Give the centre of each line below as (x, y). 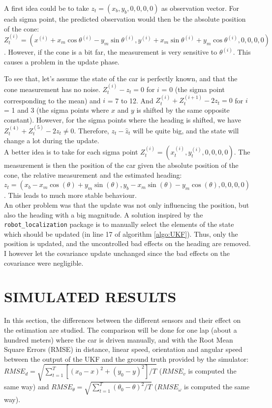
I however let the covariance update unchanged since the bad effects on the (117, 253)
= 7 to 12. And (130, 100)
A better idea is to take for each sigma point (71, 152)
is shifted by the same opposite (183, 110)
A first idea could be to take (46, 8)
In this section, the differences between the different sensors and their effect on (122, 320)
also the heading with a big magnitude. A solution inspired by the (104, 214)
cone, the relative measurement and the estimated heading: (93, 174)
